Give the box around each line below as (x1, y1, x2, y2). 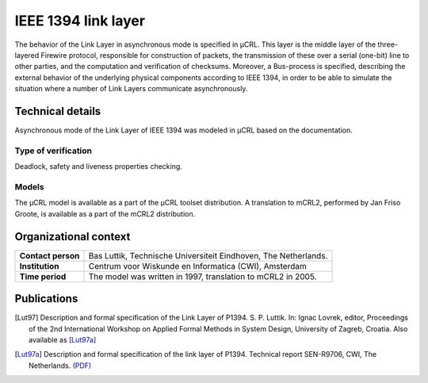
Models (14, 181, 44, 192)
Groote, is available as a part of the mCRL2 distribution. (14, 209, 196, 218)
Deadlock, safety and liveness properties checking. (14, 162, 182, 171)
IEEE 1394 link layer (14, 12, 146, 29)
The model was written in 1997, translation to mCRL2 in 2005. (88, 270, 317, 282)
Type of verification (14, 145, 93, 156)
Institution (19, 260, 59, 271)
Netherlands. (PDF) (29, 361, 92, 370)
